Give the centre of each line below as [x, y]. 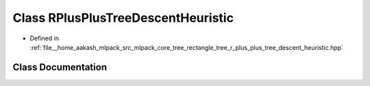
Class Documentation [60, 67]
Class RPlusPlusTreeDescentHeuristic [123, 18]
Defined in [45, 38]
